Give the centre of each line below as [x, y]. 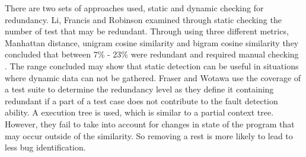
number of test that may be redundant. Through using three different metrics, [147, 31]
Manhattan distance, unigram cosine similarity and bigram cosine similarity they [152, 42]
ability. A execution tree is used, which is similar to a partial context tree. [139, 112]
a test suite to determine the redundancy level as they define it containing [139, 89]
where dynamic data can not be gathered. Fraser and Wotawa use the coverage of [153, 77]
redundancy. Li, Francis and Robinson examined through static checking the [143, 19]
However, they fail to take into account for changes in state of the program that [150, 124]
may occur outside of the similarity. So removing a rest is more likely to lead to [149, 135]
